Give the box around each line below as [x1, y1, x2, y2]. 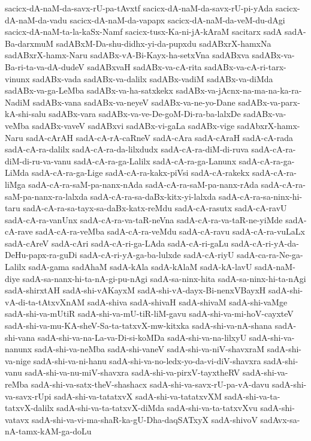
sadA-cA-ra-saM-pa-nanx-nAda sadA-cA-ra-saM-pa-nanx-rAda [28, 178, 259, 190]
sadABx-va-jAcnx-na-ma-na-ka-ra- [176, 84, 302, 97]
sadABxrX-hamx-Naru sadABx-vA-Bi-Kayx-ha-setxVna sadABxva [5, 49, 249, 61]
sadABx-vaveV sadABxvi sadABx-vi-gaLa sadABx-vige [32, 119, 235, 131]
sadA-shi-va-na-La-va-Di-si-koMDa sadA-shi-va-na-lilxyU [37, 331, 247, 343]
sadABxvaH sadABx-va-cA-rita [87, 60, 202, 73]
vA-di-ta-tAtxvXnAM [5, 295, 85, 308]
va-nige [5, 354, 31, 367]
